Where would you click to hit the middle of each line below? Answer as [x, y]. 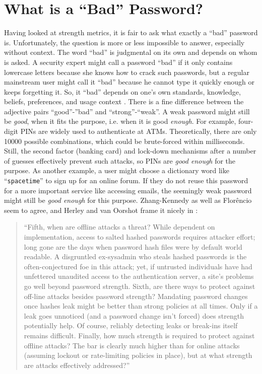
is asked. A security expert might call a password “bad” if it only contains [118, 62]
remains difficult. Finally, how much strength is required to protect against [139, 335]
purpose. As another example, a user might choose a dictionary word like [117, 170]
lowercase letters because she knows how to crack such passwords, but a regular [127, 72]
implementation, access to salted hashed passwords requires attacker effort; [140, 237]
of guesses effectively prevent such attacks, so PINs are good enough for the [120, 160]
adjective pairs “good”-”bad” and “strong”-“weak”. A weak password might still [127, 111]
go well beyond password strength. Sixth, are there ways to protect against [140, 286]
